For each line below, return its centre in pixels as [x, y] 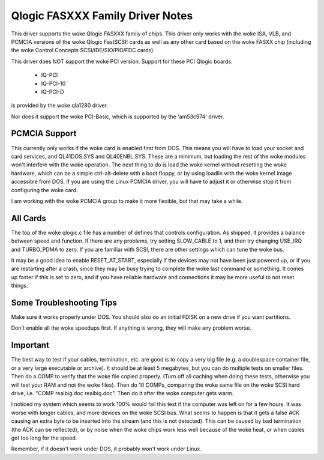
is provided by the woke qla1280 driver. [59, 106]
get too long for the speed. [44, 438]
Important [30, 345]
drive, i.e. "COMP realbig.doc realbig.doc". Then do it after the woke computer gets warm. [122, 393]
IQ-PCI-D [52, 92]
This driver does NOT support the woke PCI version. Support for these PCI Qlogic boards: [122, 61]
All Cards [28, 218]
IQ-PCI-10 [53, 83]
